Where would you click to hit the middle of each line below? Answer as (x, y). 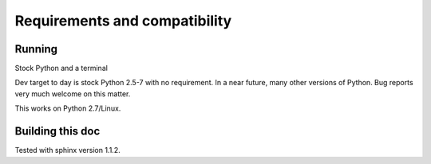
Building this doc (57, 131)
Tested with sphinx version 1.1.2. (67, 150)
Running (36, 49)
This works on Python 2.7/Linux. (68, 108)
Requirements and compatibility (123, 21)
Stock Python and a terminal (61, 68)
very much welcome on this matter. (73, 94)
